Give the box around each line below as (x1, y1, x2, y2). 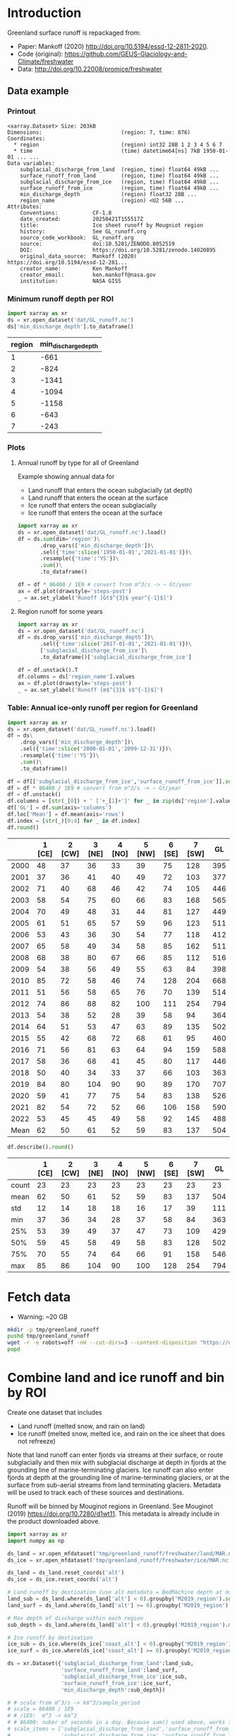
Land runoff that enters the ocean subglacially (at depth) (28, 486, 193, 495)
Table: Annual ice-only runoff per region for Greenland (7, 703, 198, 713)
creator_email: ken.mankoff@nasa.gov (20, 271, 157, 278)
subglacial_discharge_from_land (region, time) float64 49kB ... (20, 166, 219, 173)
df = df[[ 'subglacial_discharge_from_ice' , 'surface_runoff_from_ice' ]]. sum (7, 777, 235, 785)
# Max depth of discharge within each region (7, 1614, 143, 1622)
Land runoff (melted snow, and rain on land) (17, 1422, 145, 1430)
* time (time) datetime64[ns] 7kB (13, 147, 200, 154)
